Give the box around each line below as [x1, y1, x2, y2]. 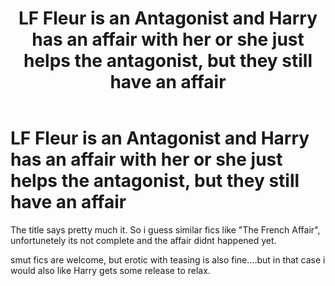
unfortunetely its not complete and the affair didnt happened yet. [10, 234, 277, 246]
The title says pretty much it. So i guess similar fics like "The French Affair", [10, 223, 321, 236]
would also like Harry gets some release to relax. [10, 264, 211, 276]
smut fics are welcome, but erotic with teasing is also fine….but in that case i [10, 253, 326, 266]
